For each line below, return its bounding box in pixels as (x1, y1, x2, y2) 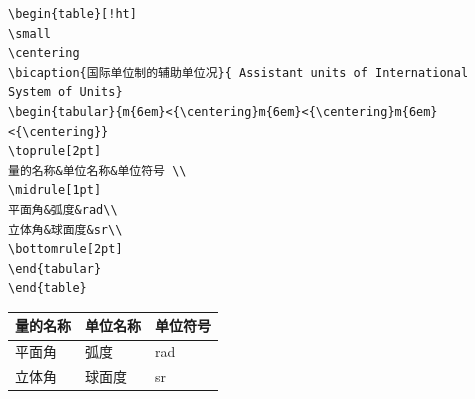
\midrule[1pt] (8, 183, 102, 198)
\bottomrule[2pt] (8, 242, 123, 257)
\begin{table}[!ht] (8, 7, 137, 21)
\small (8, 26, 51, 41)
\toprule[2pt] (8, 144, 102, 159)
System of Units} (8, 85, 123, 100)
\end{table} (8, 281, 87, 296)
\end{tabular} (8, 261, 102, 276)
